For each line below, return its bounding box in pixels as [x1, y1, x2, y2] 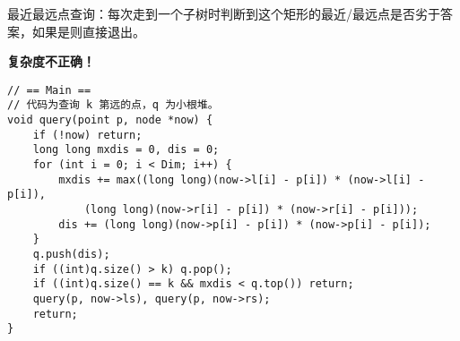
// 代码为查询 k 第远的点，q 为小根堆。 [7, 98, 219, 112]
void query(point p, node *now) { [7, 114, 213, 127]
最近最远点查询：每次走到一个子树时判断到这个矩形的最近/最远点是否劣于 [7, 4, 440, 22]
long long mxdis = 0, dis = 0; [32, 143, 220, 157]
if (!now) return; [32, 128, 143, 141]
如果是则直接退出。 [31, 21, 145, 40]
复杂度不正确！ [7, 52, 95, 71]
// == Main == [7, 83, 91, 97]
